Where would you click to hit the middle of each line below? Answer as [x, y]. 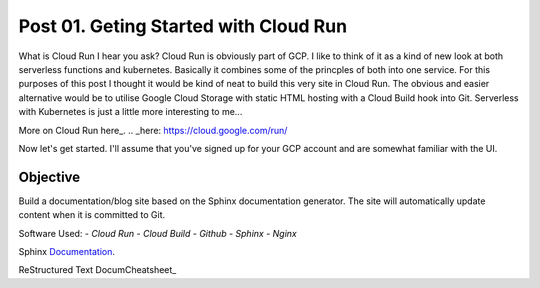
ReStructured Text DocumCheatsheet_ [97, 270]
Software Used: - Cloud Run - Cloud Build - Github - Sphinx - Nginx [157, 233]
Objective [49, 176]
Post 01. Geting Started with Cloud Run [183, 26]
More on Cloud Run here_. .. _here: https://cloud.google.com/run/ [153, 130]
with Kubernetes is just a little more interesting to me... [130, 112]
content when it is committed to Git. [92, 215]
